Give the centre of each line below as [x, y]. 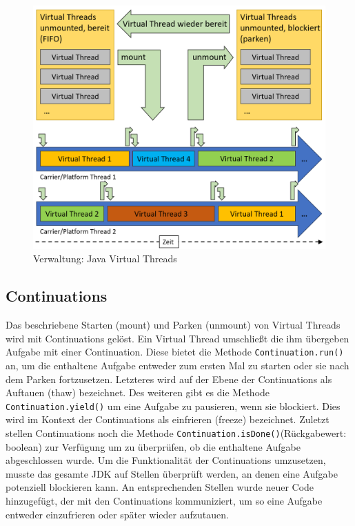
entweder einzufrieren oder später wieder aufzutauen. [117, 514]
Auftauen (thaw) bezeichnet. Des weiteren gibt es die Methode [138, 392]
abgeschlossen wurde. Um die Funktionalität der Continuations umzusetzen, [166, 460]
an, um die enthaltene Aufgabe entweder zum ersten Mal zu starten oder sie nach [177, 366]
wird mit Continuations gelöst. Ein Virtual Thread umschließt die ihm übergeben [177, 338]
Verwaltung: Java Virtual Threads [105, 259]
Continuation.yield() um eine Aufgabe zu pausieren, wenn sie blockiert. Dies [173, 406]
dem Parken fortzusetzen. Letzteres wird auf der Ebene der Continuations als [169, 379]
